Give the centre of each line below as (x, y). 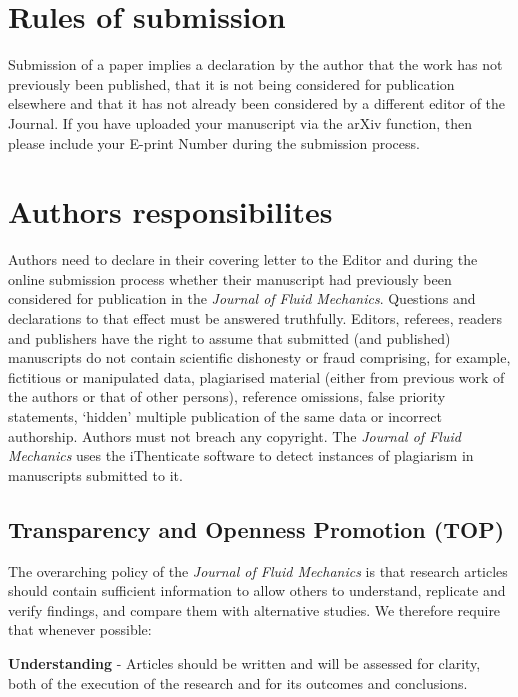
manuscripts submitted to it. (95, 474)
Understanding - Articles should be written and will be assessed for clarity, (244, 662)
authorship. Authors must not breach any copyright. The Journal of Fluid (234, 435)
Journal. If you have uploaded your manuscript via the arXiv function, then (240, 122)
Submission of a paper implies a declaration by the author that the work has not (255, 64)
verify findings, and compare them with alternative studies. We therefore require (254, 609)
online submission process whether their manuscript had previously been (230, 278)
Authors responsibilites (170, 211)
